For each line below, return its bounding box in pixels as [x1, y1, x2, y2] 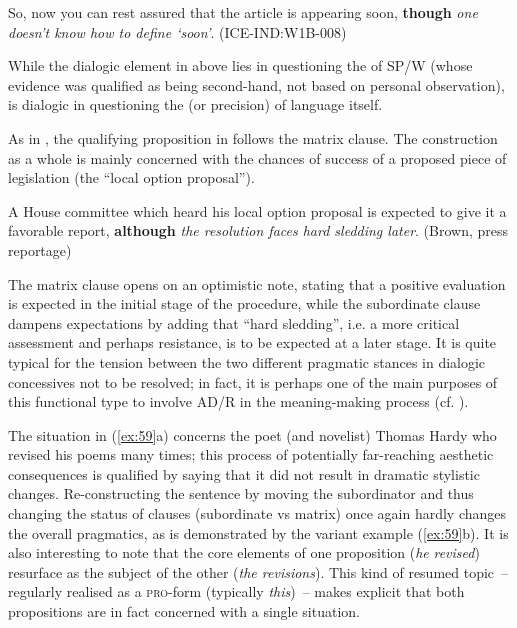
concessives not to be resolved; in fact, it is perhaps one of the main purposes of [8, 371, 498, 392]
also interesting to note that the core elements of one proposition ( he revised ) [8, 542, 480, 563]
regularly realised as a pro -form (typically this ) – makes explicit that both [8, 581, 465, 602]
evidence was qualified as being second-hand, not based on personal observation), [8, 74, 505, 95]
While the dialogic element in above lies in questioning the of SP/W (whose [8, 55, 473, 76]
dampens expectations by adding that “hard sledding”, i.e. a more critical [8, 312, 460, 333]
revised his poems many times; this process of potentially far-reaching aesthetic [8, 444, 494, 465]
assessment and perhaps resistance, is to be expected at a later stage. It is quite [8, 332, 497, 353]
